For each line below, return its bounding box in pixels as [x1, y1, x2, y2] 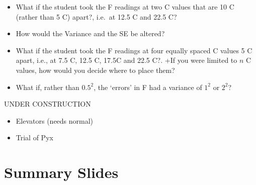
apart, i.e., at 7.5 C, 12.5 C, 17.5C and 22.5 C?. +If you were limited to [16, 55, 237, 65]
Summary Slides [4, 162, 119, 182]
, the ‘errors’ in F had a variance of [94, 81, 202, 92]
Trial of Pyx [16, 132, 53, 143]
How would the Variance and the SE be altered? [16, 28, 165, 39]
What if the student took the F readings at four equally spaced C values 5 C [16, 45, 252, 55]
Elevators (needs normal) [16, 115, 94, 126]
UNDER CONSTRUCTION [4, 99, 91, 109]
